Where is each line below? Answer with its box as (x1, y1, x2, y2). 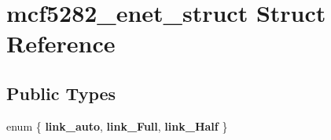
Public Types (6, 81, 116, 105)
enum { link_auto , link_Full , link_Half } (6, 117, 228, 134)
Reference (6, 27, 116, 59)
